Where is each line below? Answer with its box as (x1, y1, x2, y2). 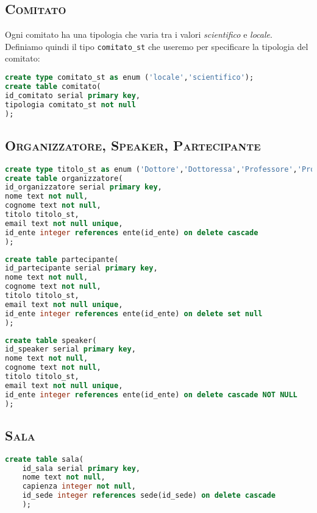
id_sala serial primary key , (22, 464, 140, 473)
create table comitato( (5, 82, 101, 91)
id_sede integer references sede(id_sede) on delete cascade (22, 491, 276, 500)
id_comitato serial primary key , (5, 91, 140, 100)
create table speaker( (5, 336, 97, 345)
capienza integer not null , (22, 482, 136, 491)
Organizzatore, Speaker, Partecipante (5, 135, 261, 154)
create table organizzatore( (5, 174, 123, 183)
